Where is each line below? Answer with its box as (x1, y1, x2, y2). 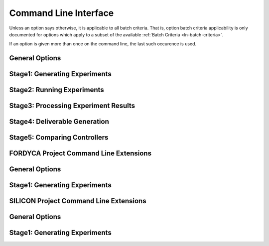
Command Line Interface (9, 7, 114, 18)
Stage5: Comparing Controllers (9, 133, 109, 142)
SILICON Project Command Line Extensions (9, 197, 146, 205)
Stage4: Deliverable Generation (9, 118, 109, 126)
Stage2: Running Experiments (9, 86, 104, 94)
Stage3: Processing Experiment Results (9, 102, 135, 110)
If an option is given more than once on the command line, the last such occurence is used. (9, 41, 197, 47)
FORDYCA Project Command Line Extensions (9, 149, 152, 158)
